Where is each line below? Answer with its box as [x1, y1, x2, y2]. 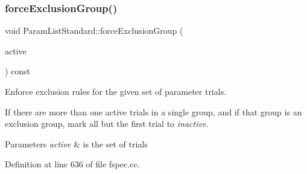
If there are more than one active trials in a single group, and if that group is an [5, 105, 302, 118]
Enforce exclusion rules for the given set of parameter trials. [5, 85, 227, 97]
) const [5, 65, 31, 77]
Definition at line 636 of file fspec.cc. [5, 158, 140, 170]
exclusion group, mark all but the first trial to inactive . [5, 117, 209, 130]
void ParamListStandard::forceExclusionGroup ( [5, 24, 183, 37]
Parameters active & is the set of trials [5, 137, 148, 150]
